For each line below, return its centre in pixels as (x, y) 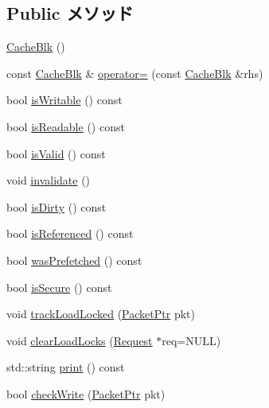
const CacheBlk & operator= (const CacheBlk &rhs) (135, 73)
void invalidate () (49, 180)
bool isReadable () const (66, 126)
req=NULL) (191, 340)
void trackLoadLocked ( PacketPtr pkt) (101, 314)
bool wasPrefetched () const (74, 260)
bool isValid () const (56, 153)
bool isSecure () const (59, 287)
